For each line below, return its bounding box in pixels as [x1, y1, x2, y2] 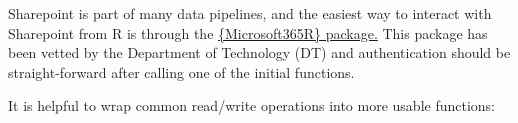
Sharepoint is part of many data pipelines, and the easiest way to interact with [8, 3, 492, 23]
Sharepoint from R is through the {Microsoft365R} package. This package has [8, 22, 488, 43]
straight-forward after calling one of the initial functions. [8, 61, 355, 82]
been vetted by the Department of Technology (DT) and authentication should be [8, 42, 511, 63]
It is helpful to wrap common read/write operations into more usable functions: [8, 95, 496, 116]
